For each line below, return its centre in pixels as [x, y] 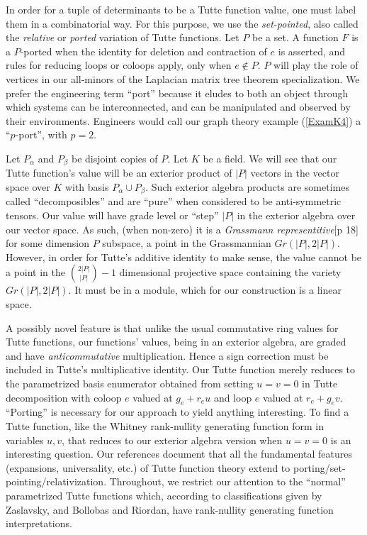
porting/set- [319, 467]
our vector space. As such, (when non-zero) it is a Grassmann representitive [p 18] [182, 229]
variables [25, 440]
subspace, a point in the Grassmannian [187, 243]
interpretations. [39, 523]
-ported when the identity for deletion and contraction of [143, 51]
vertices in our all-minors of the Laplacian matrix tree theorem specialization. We [183, 78]
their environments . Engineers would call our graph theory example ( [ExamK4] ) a [183, 120]
